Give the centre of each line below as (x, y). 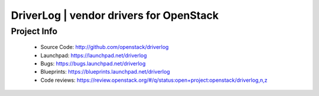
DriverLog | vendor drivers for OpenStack (115, 15)
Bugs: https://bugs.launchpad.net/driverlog (93, 63)
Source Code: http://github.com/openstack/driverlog (105, 47)
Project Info (34, 31)
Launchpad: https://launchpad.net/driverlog (94, 55)
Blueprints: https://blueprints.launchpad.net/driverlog (105, 72)
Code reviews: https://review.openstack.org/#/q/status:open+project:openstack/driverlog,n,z (154, 80)
